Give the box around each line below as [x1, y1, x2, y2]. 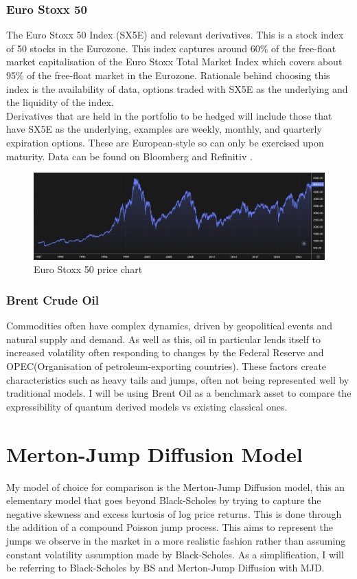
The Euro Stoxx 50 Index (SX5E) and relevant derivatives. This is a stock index [6, 28, 344, 42]
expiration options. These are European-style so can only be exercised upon [6, 135, 324, 149]
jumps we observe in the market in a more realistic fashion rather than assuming [6, 533, 346, 547]
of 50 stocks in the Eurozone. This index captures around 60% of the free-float [6, 41, 336, 55]
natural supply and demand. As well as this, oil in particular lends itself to [6, 331, 321, 346]
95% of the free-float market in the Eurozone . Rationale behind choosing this [6, 68, 330, 82]
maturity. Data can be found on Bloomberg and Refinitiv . [6, 149, 253, 163]
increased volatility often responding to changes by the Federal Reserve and [6, 345, 324, 360]
